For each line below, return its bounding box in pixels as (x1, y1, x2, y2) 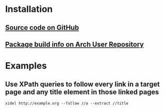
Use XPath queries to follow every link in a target (5, 80, 160, 88)
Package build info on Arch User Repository (5, 40, 144, 48)
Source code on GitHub (5, 23, 79, 32)
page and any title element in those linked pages (5, 88, 159, 96)
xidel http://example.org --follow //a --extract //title (5, 101, 128, 106)
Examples (5, 60, 47, 72)
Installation (5, 3, 53, 15)
